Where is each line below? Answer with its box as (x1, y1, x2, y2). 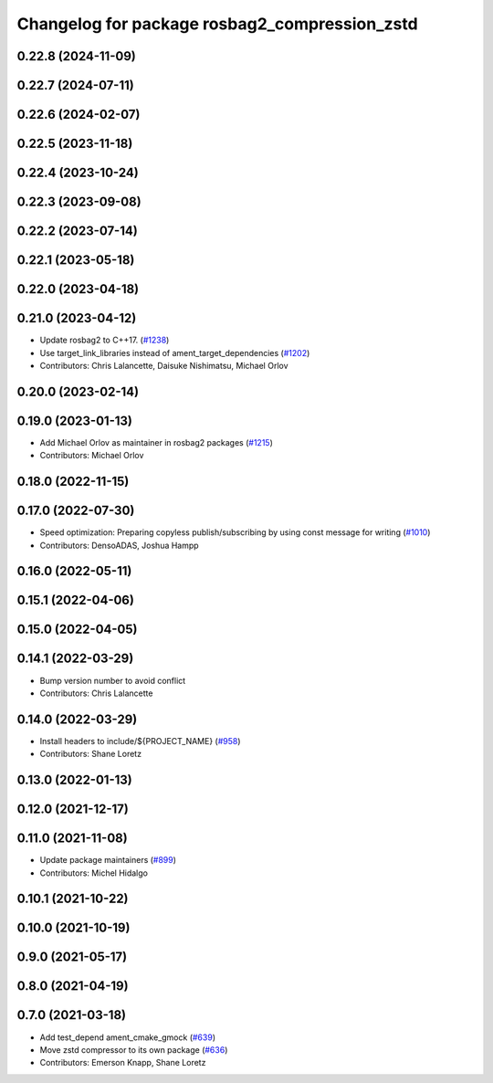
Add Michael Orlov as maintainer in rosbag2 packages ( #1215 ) (39, 436, 274, 447)
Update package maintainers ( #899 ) (39, 855, 177, 866)
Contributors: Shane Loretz (39, 749, 142, 760)
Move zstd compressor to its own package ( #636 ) (39, 1044, 228, 1055)
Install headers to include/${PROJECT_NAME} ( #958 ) (39, 735, 241, 746)
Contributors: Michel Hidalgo (39, 867, 148, 878)
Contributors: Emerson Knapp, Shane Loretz (39, 1057, 206, 1068)
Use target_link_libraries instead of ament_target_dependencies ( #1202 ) (39, 347, 310, 358)
